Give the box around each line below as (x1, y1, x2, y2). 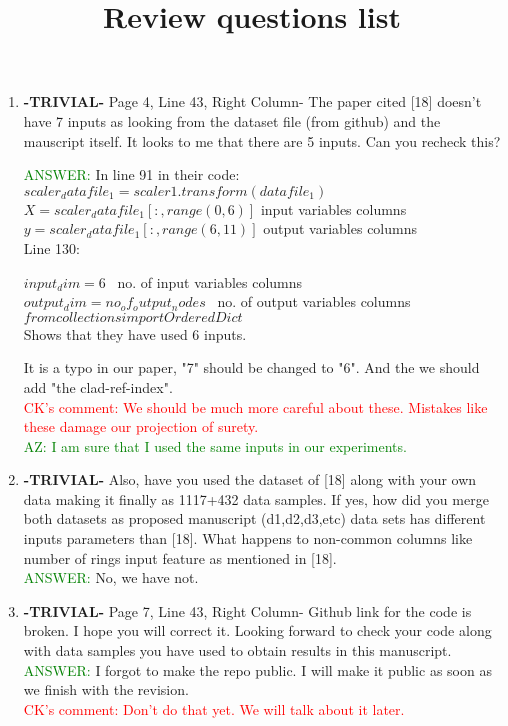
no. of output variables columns (217, 291, 411, 312)
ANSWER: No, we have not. (23, 567, 199, 588)
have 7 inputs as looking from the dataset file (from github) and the (23, 110, 441, 131)
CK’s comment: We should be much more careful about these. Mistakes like (23, 396, 488, 417)
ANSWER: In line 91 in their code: (23, 164, 240, 185)
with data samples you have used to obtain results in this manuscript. (23, 640, 452, 661)
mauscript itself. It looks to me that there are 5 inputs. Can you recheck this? (23, 130, 501, 151)
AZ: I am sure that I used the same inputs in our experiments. (23, 435, 407, 456)
